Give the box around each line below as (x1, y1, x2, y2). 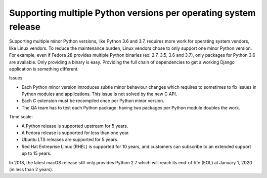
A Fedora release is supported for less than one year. (21, 130, 130, 136)
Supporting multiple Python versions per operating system (9, 7, 256, 18)
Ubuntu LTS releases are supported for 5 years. (21, 137, 119, 142)
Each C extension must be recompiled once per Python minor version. (21, 98, 164, 104)
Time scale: (9, 114, 33, 120)
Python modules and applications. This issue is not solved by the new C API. (21, 91, 178, 97)
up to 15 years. (21, 150, 51, 156)
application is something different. (9, 66, 79, 71)
